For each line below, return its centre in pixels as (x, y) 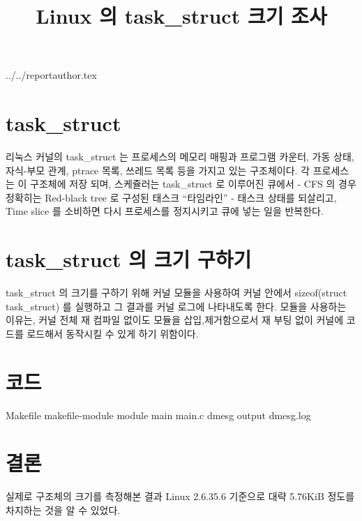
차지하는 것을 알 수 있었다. (63, 510)
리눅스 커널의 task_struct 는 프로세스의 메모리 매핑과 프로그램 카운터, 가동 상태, (180, 157)
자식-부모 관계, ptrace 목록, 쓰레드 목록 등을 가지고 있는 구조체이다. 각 (158, 170)
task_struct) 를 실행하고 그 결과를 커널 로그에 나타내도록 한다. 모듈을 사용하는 (176, 306)
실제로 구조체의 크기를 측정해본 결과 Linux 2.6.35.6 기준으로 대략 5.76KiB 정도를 (180, 496)
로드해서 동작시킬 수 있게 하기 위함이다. (113, 333)
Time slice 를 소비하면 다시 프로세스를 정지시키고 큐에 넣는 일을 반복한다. (165, 211)
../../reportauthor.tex (51, 75)
